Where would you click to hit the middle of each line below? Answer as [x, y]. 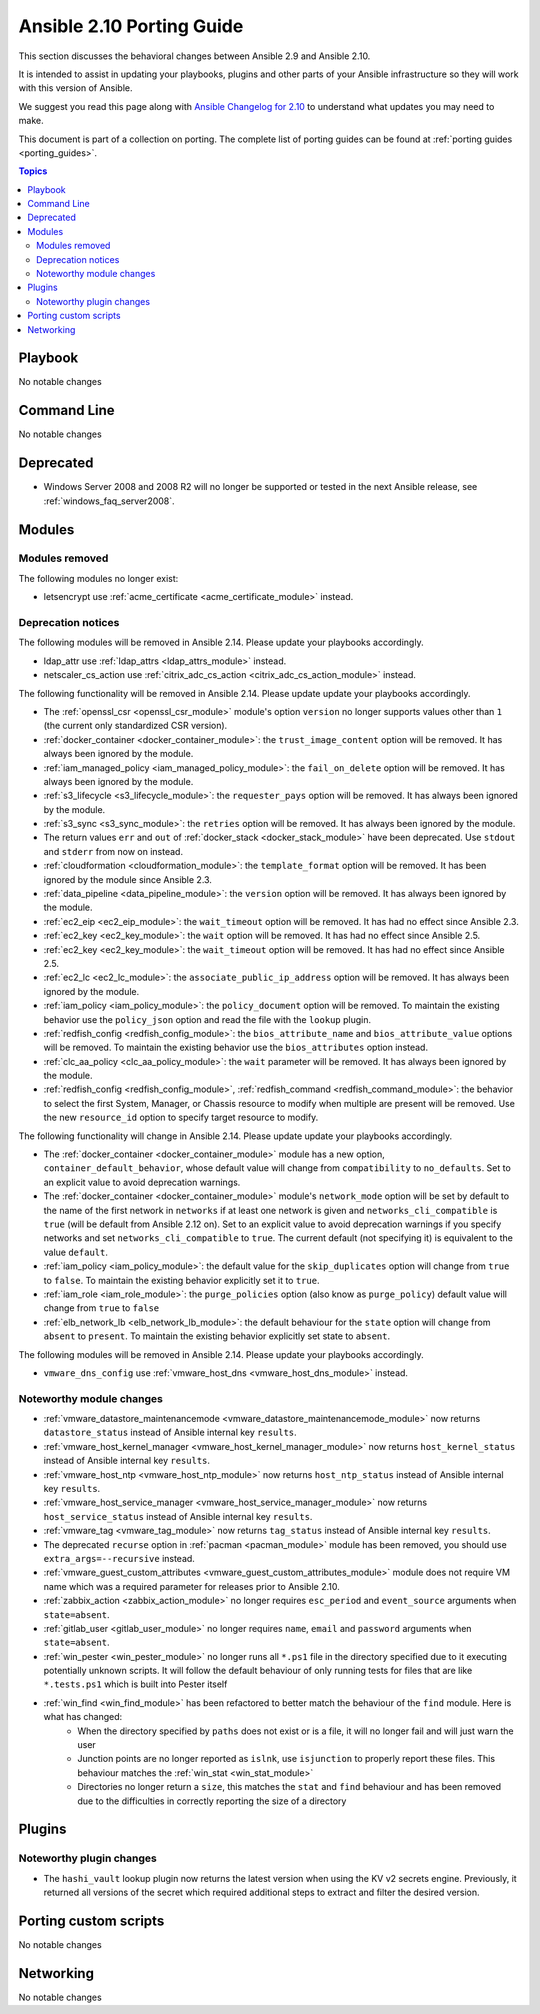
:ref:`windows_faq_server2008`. [109, 501]
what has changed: [83, 1717]
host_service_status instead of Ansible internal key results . [178, 1516]
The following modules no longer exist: [98, 578]
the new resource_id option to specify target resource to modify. [181, 1117]
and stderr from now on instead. [113, 851]
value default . [76, 1252]
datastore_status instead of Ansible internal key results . [170, 1432]
